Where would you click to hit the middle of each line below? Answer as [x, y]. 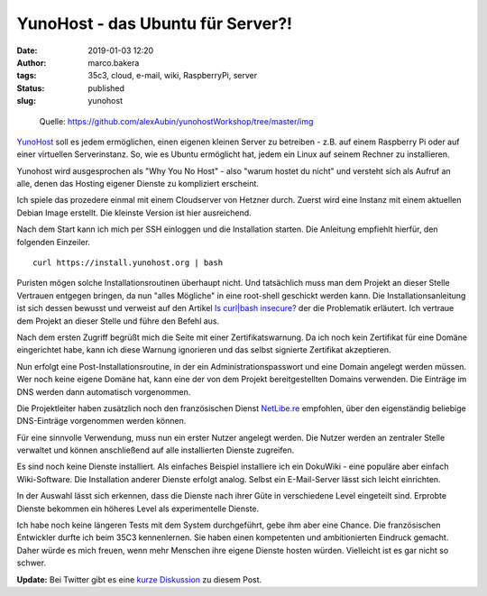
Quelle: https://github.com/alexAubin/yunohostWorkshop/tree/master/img [176, 121]
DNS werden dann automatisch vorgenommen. [104, 391]
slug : [26, 101]
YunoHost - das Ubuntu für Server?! [155, 23]
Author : [32, 62]
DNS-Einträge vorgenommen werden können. [101, 421]
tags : [27, 76]
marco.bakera [114, 62]
